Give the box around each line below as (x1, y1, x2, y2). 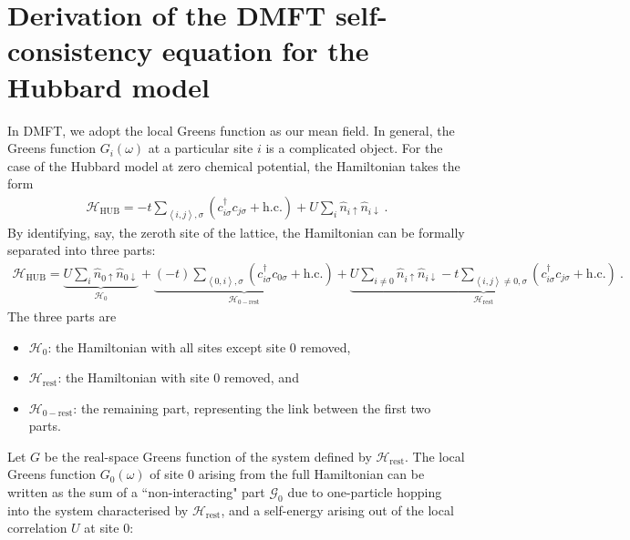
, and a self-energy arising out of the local (221, 500, 454, 519)
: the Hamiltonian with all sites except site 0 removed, (47, 337, 351, 356)
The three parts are (7, 306, 117, 325)
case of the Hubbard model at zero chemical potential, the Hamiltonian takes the (7, 156, 460, 175)
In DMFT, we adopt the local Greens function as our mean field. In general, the (7, 120, 455, 139)
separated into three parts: (7, 240, 156, 260)
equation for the (161, 32, 369, 69)
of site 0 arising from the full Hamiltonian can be (150, 464, 425, 484)
